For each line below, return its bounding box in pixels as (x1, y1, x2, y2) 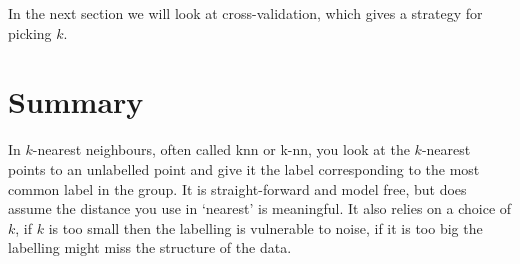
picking (8, 22, 52, 43)
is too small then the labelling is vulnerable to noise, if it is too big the (48, 217, 483, 238)
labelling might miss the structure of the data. (8, 237, 292, 258)
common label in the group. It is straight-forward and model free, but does (8, 178, 467, 199)
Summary (8, 81, 144, 122)
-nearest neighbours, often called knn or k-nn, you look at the (32, 139, 410, 160)
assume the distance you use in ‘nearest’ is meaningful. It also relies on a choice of (8, 198, 512, 219)
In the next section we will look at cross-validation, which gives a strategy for (8, 3, 483, 23)
